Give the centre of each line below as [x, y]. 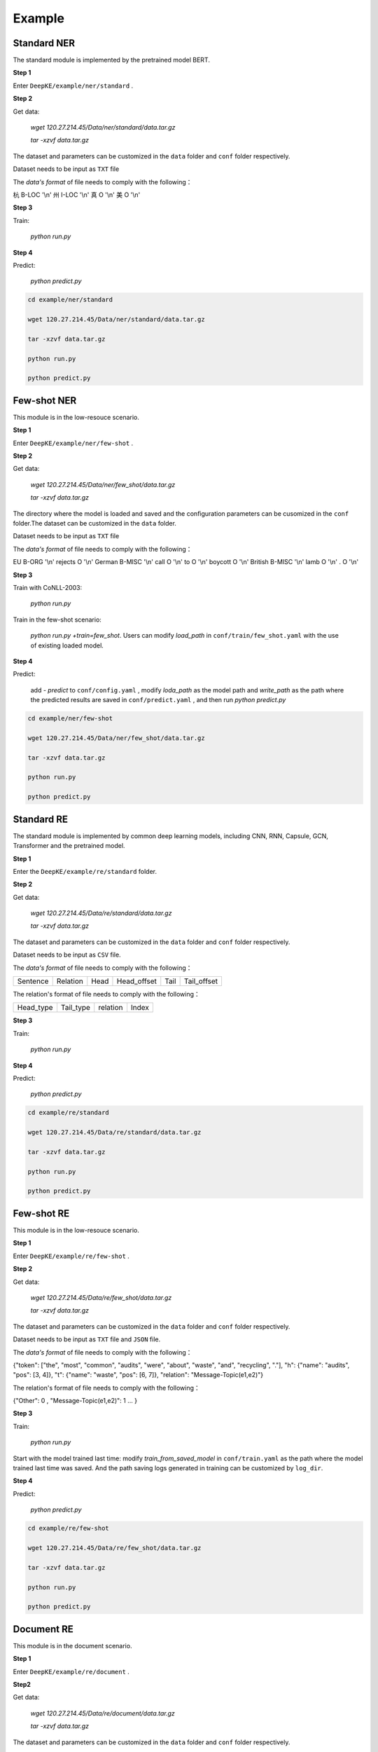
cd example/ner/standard [70, 300]
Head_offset [136, 981]
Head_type [35, 1008]
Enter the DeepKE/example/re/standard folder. [85, 871]
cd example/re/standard [69, 1113]
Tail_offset [201, 981]
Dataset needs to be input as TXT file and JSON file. [87, 1339]
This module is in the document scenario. [72, 1645]
